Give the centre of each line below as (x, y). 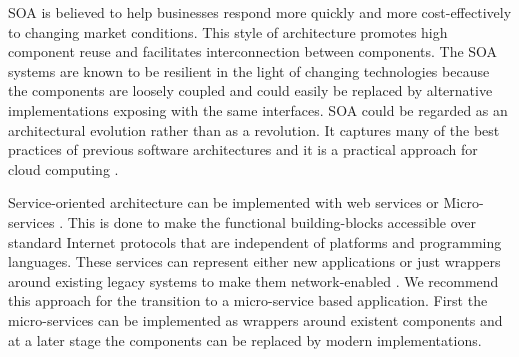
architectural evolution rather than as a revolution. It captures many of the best (254, 129)
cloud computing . (63, 168)
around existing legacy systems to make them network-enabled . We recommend (253, 280)
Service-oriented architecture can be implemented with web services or (223, 202)
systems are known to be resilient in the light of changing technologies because (249, 70)
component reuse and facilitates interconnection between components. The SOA (253, 51)
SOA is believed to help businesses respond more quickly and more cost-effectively (260, 12)
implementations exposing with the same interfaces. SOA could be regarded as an (258, 109)
